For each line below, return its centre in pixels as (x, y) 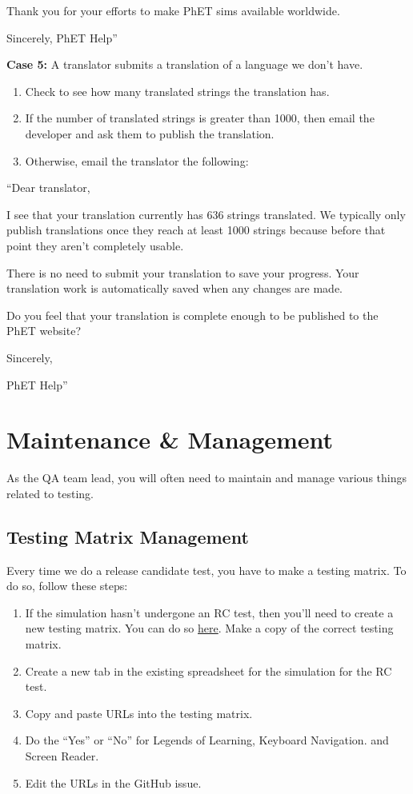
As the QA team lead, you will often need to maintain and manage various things (206, 478)
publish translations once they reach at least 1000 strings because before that (196, 230)
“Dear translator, (48, 188)
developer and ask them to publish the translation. (150, 133)
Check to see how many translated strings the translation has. (177, 91)
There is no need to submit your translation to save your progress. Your (183, 272)
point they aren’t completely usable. (95, 245)
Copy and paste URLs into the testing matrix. (139, 713)
